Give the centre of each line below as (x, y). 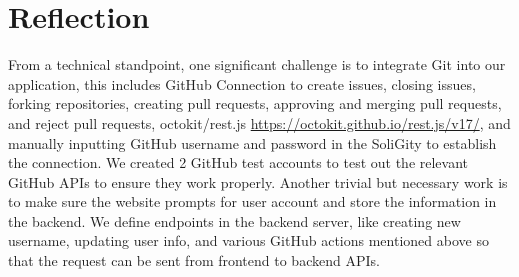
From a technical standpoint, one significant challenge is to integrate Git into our (257, 64)
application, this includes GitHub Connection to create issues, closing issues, (242, 83)
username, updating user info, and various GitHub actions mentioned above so (248, 240)
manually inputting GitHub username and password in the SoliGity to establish (252, 142)
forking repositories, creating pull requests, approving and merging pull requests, (255, 103)
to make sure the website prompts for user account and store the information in (252, 201)
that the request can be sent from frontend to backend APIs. (194, 260)
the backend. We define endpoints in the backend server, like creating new (234, 220)
